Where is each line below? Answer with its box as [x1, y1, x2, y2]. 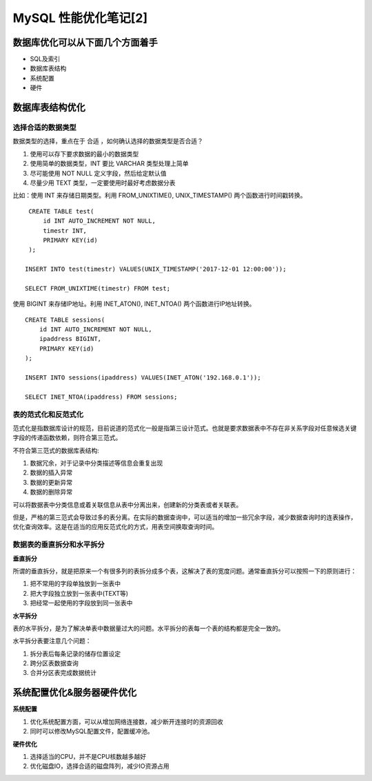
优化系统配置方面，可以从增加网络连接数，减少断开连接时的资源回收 [30, 717, 223, 726]
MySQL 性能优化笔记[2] [12, 10, 148, 25]
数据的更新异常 [30, 478, 72, 486]
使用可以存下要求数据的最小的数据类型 [30, 149, 139, 158]
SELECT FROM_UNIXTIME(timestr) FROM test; [25, 284, 171, 292]
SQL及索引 [30, 55, 61, 63]
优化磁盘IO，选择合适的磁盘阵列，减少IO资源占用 [30, 762, 169, 771]
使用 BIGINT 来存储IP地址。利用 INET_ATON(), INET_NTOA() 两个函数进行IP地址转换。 [12, 300, 256, 308]
